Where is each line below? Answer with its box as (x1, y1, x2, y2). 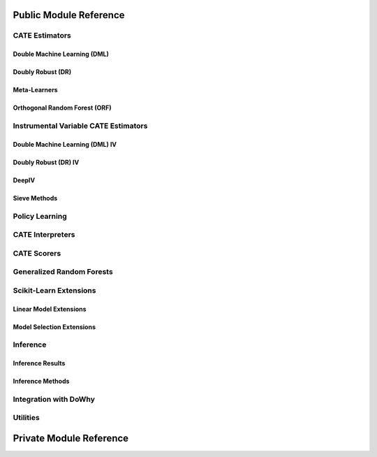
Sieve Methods (13, 194, 58, 202)
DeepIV (13, 175, 35, 184)
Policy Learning (13, 211, 67, 221)
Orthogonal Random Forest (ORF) (13, 103, 112, 112)
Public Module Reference (13, 9, 125, 21)
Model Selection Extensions (13, 322, 96, 331)
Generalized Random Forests (13, 267, 113, 277)
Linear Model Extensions (13, 305, 87, 313)
